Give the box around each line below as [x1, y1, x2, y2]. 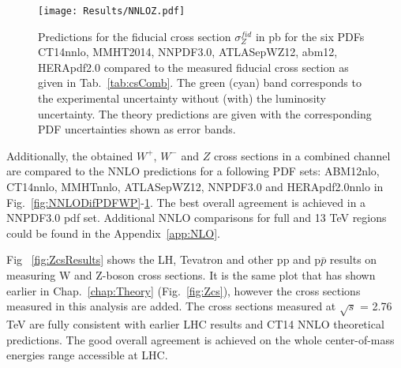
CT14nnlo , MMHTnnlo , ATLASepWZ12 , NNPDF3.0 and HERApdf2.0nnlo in [6, 178, 384, 194]
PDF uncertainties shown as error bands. [38, 121, 236, 137]
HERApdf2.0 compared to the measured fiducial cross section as [38, 58, 349, 75]
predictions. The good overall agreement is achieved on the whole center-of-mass [6, 331, 395, 347]
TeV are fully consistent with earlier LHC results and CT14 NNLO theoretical [6, 315, 384, 332]
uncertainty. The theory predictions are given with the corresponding [38, 105, 372, 122]
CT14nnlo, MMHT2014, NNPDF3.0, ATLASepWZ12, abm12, [38, 43, 338, 60]
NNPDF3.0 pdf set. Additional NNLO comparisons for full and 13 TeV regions [6, 209, 387, 226]
